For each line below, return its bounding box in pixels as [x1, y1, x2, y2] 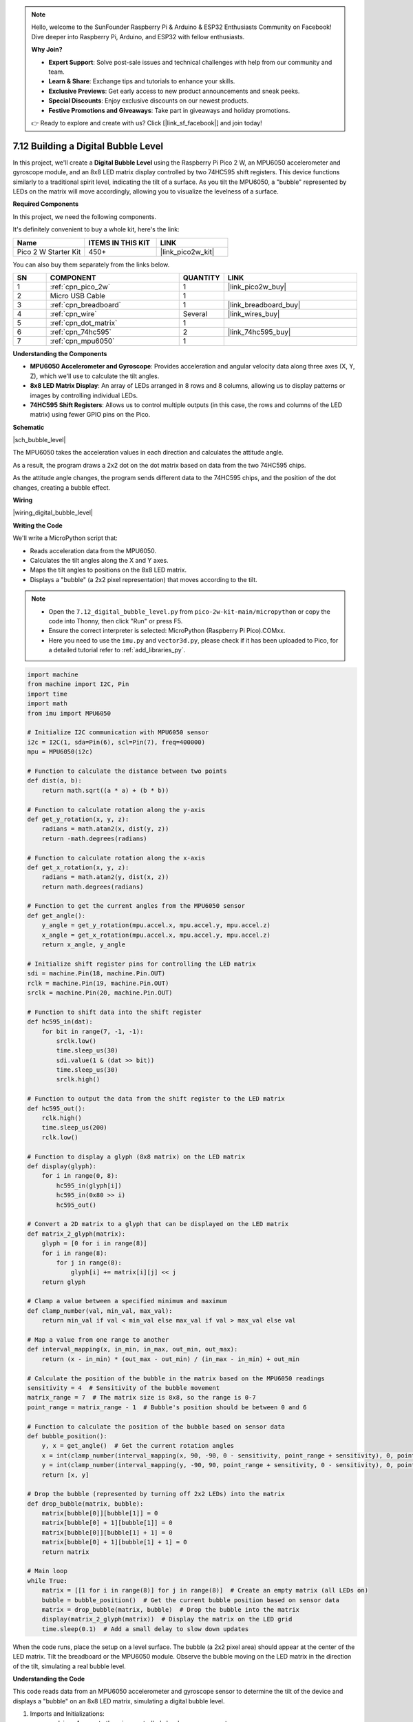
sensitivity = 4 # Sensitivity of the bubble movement [27, 1384, 220, 1391]
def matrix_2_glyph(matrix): [27, 1230, 126, 1238]
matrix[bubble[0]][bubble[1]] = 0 [41, 1509, 158, 1517]
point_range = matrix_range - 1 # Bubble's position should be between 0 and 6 [27, 1403, 307, 1411]
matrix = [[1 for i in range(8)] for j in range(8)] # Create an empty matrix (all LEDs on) [41, 1586, 368, 1595]
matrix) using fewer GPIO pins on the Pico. [30, 411, 151, 419]
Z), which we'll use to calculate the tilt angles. [30, 372, 160, 380]
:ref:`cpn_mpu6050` [50, 336, 115, 346]
